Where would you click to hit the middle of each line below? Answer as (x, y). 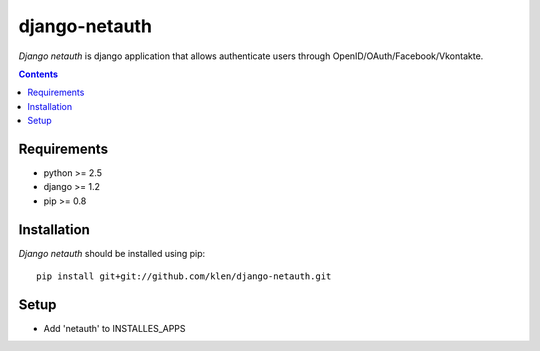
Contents (38, 74)
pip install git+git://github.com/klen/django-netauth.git (184, 276)
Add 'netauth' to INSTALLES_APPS (114, 328)
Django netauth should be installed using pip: (112, 253)
